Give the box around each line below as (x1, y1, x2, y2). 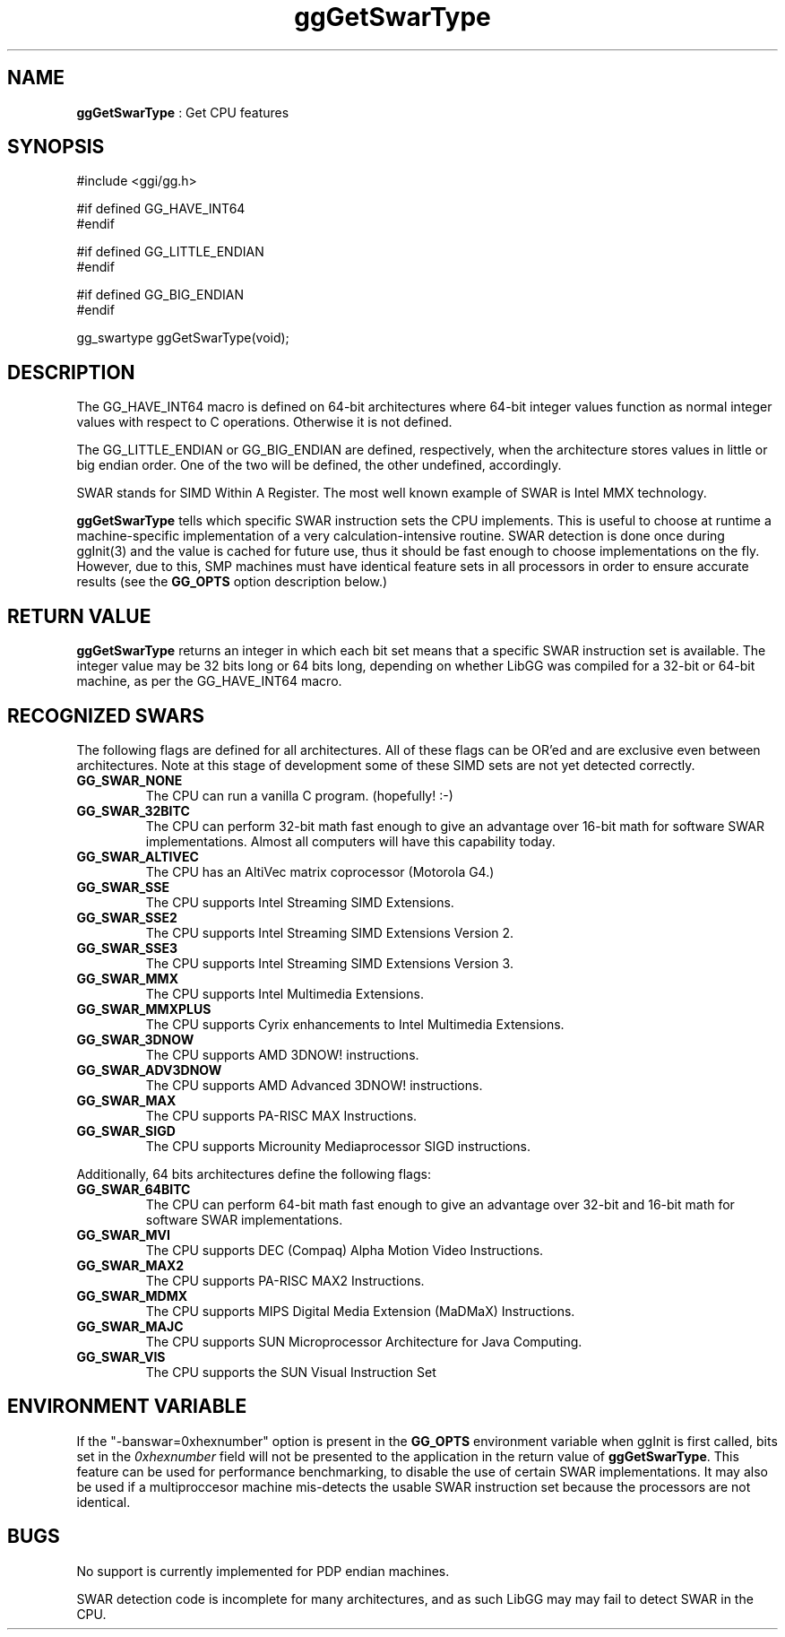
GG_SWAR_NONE (76, 772, 183, 788)
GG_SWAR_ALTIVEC (76, 848, 199, 864)
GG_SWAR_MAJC (76, 1318, 184, 1334)
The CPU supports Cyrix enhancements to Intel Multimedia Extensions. (145, 1016, 565, 1032)
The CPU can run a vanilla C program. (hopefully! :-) (145, 787, 453, 803)
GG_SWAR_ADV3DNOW (76, 1061, 222, 1078)
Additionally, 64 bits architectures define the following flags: (76, 1165, 431, 1182)
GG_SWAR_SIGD (76, 1122, 176, 1139)
